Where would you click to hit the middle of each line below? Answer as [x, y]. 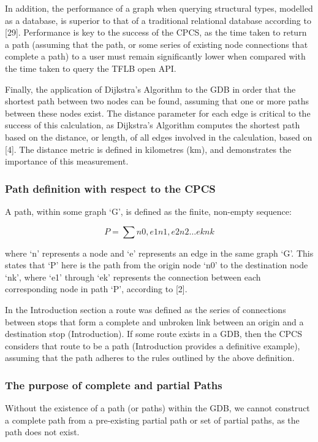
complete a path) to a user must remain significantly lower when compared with [155, 56]
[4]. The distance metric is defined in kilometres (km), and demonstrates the [148, 149]
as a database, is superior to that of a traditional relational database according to [158, 20]
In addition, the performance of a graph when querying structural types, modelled [159, 8]
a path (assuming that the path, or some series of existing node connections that [157, 44]
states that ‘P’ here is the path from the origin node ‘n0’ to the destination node [157, 265]
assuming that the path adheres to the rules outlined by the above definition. [150, 358]
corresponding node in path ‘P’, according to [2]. [96, 289]
